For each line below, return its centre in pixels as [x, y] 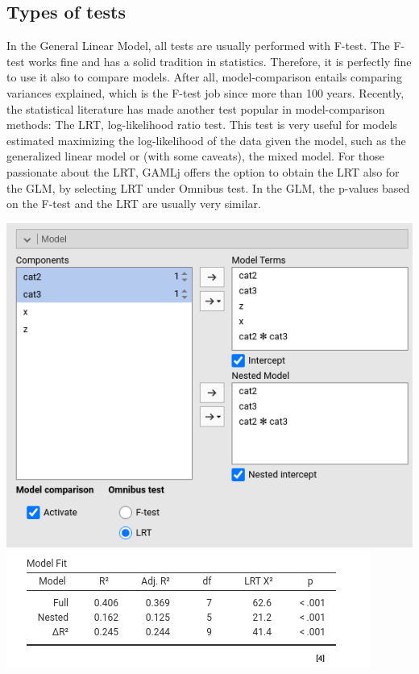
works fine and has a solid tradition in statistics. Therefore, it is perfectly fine [220, 61]
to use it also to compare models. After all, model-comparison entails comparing [204, 77]
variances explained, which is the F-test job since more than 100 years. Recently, [205, 92]
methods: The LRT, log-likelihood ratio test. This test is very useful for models [202, 125]
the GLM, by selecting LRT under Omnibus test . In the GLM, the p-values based [208, 187]
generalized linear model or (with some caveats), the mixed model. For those [195, 156]
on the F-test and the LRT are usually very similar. [134, 204]
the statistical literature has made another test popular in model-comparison [196, 108]
